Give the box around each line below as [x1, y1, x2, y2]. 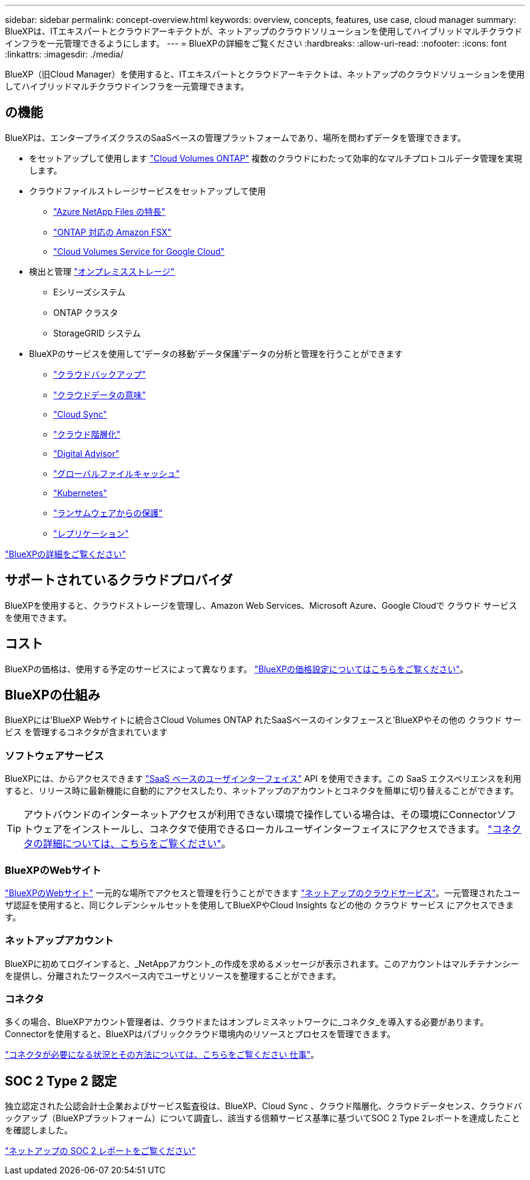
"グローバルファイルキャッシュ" [53, 468, 180, 479]
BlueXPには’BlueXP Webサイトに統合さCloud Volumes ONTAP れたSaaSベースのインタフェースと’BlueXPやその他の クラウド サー [5, 715, 522, 726]
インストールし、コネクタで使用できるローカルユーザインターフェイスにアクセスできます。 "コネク [72, 823, 522, 836]
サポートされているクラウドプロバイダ [5, 572, 233, 588]
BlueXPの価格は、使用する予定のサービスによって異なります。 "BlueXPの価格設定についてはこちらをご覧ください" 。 [5, 663, 468, 674]
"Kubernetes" [53, 487, 107, 498]
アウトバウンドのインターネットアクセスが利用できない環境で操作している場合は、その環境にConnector [24, 808, 497, 821]
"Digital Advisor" [53, 448, 119, 459]
